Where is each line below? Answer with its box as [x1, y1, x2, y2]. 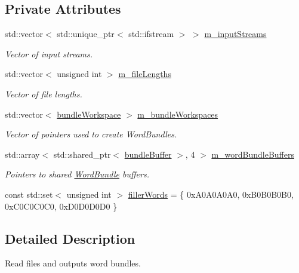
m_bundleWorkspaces [137, 108, 218, 120]
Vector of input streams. [5, 47, 93, 60]
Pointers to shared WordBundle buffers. [5, 168, 149, 180]
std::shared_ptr [53, 148, 111, 160]
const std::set [5, 188, 53, 200]
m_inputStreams [204, 27, 267, 40]
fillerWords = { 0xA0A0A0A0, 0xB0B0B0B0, [128, 188, 294, 200]
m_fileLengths [118, 68, 171, 80]
